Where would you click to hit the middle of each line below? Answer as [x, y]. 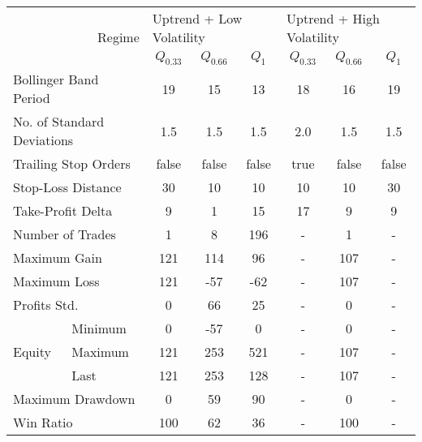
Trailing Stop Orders [72, 164]
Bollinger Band [56, 79]
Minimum [99, 328]
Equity [32, 352]
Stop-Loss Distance [67, 187]
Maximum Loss [56, 281]
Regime [118, 37]
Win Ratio [43, 423]
